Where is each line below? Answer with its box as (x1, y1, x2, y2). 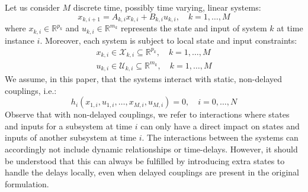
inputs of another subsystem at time (5, 131, 137, 144)
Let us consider (5, 1, 60, 13)
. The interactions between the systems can (142, 131, 299, 144)
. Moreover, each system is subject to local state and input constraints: (40, 34, 297, 46)
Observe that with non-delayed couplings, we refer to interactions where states (5, 108, 290, 121)
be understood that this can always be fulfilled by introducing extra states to (5, 154, 285, 167)
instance (5, 34, 34, 46)
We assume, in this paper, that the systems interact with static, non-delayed (5, 73, 283, 85)
